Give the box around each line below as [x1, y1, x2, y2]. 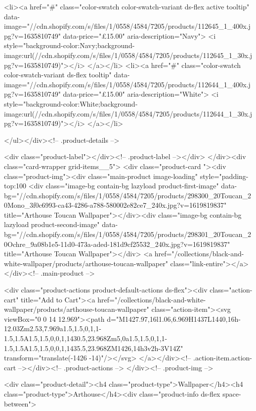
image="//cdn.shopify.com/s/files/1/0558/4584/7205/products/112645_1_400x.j [4, 21, 251, 31]
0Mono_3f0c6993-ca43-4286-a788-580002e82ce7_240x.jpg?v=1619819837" [4, 200, 227, 210]
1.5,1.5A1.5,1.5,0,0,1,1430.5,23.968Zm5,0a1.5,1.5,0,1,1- [4, 333, 168, 343]
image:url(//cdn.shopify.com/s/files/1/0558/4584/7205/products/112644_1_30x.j [4, 108, 253, 118]
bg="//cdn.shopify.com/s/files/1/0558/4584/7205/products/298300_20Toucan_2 [4, 190, 251, 200]
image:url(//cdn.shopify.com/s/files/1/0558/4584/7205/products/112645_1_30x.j [4, 50, 253, 60]
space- [222, 388, 241, 399]
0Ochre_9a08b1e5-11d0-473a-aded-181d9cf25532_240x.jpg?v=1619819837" [4, 238, 230, 249]
